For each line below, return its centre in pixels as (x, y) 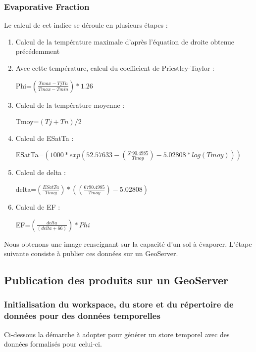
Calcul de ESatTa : (45, 138)
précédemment (38, 51)
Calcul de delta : (41, 172)
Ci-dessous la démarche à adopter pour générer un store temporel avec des (117, 334)
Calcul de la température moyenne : (70, 105)
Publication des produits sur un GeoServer (116, 280)
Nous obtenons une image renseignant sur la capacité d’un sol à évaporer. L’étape (128, 243)
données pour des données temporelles (82, 316)
